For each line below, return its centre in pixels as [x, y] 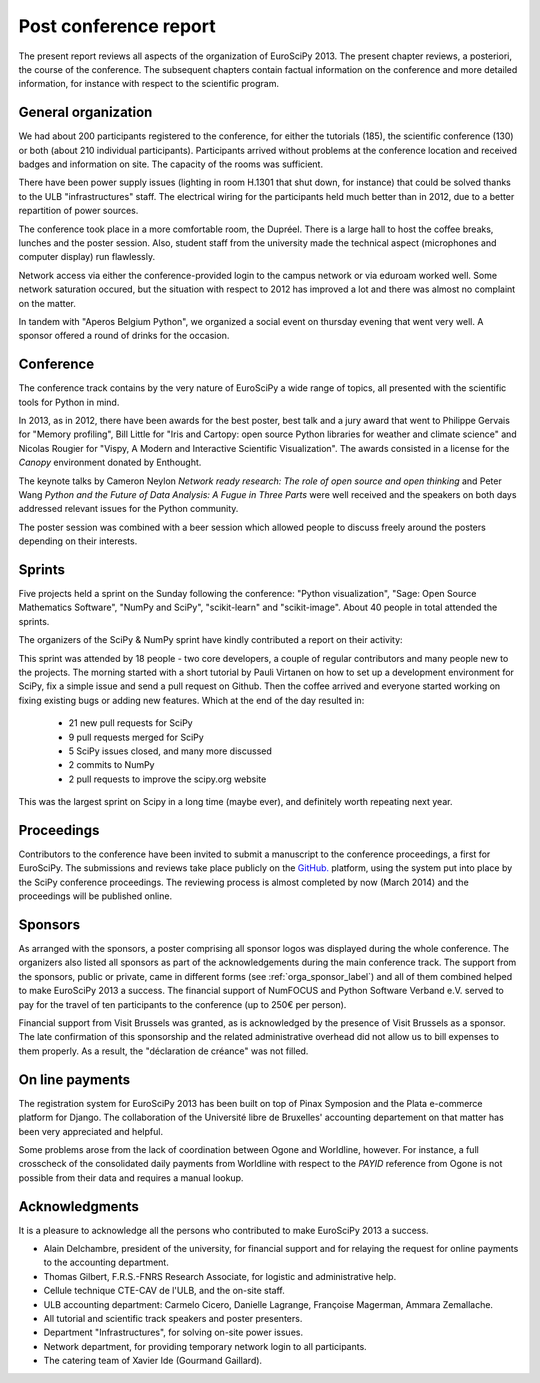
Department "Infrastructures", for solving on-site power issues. [173, 1332]
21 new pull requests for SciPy [131, 723]
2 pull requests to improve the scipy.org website [167, 779]
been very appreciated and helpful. [91, 1131]
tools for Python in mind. [69, 402]
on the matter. [47, 303]
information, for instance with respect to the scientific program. [149, 84]
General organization [85, 112]
